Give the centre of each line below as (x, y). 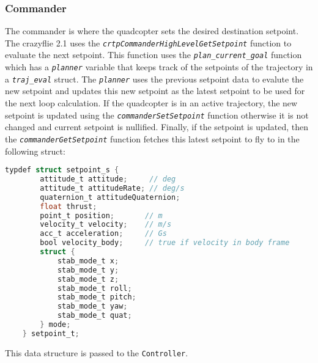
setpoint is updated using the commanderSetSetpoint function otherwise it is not (157, 115)
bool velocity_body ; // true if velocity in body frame (165, 243)
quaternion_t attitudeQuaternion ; (110, 197)
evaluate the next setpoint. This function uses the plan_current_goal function (153, 55)
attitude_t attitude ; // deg (108, 179)
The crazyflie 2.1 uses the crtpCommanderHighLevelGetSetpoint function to (148, 42)
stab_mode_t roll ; (94, 288)
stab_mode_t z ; (88, 279)
